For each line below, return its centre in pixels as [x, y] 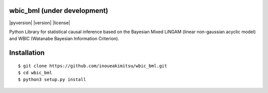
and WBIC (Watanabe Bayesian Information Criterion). [64, 39]
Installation [27, 53]
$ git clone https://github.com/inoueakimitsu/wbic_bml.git [93, 66]
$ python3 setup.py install [52, 80]
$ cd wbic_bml [35, 73]
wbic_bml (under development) [59, 11]
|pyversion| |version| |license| [40, 23]
